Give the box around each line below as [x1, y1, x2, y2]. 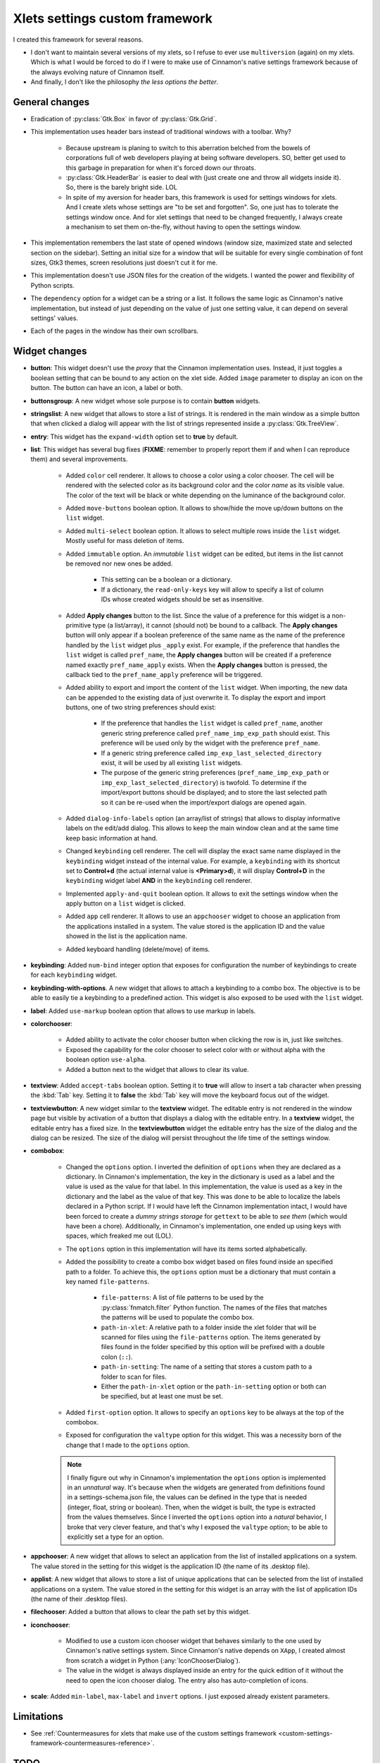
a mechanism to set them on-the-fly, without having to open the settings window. [65, 222, 302, 231]
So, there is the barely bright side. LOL [65, 183, 177, 192]
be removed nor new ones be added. [65, 559, 173, 568]
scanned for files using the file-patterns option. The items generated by [101, 1333, 321, 1341]
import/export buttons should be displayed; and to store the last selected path [101, 788, 327, 797]
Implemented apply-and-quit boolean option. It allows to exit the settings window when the [65, 889, 338, 898]
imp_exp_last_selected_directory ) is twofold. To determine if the [101, 778, 308, 786]
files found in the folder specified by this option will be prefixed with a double [101, 1343, 325, 1351]
